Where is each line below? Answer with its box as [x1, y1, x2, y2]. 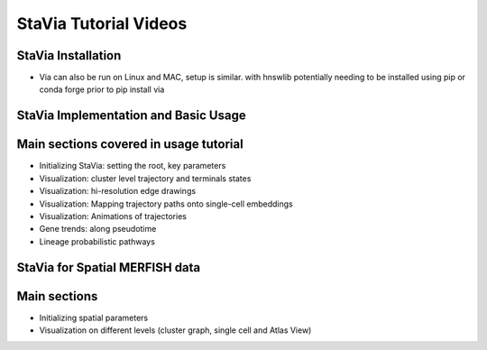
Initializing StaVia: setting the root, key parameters [39, 161, 226, 171]
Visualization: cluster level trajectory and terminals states [39, 172, 252, 184]
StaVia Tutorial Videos [16, 14, 188, 33]
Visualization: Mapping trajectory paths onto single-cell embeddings [39, 198, 293, 209]
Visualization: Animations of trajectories [39, 210, 187, 221]
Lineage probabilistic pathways [39, 235, 155, 247]
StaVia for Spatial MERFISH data [16, 260, 201, 275]
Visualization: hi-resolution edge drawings [39, 186, 197, 197]
